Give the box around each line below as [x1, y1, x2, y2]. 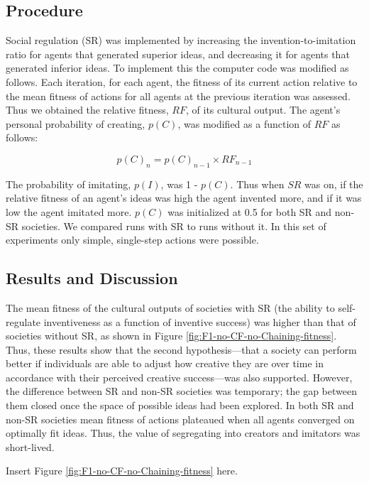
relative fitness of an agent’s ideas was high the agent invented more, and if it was [6, 190, 362, 205]
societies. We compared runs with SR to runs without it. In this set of [21, 218, 326, 233]
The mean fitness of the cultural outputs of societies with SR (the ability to [6, 300, 335, 315]
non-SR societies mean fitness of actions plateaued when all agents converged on [6, 411, 355, 426]
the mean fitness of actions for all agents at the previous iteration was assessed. [6, 88, 351, 103]
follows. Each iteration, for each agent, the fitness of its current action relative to [6, 74, 358, 89]
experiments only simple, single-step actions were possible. [6, 232, 259, 247]
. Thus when [230, 176, 285, 191]
